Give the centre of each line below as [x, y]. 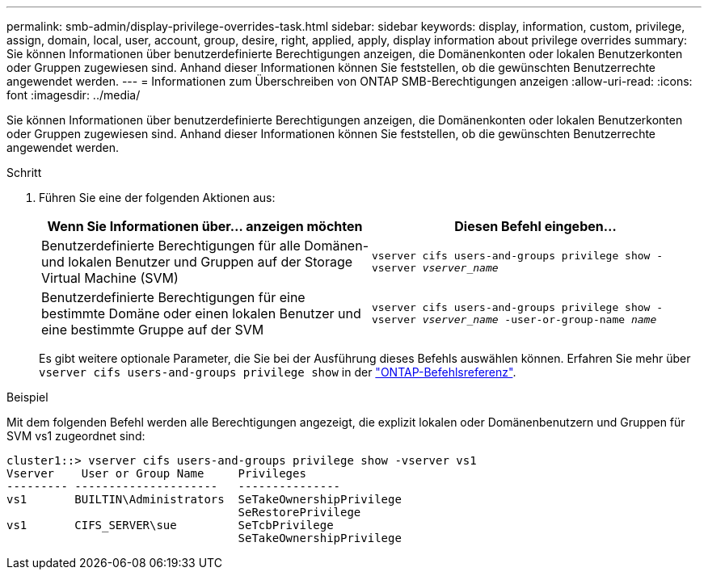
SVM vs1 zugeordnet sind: [76, 436]
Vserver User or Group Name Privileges [156, 473]
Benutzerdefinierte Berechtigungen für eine [173, 297]
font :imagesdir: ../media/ [74, 95]
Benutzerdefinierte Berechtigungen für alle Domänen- [205, 246]
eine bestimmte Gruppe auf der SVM [153, 330]
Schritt [24, 172]
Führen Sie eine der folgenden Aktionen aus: [157, 198]
